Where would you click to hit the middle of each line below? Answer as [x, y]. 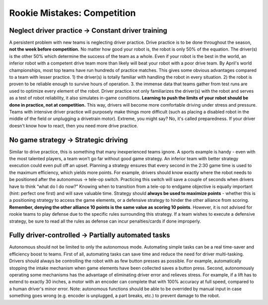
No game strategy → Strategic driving [69, 140]
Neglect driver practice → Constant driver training [88, 30]
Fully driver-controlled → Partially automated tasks [90, 235]
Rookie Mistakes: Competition [72, 13]
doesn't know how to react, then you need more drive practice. [74, 125]
